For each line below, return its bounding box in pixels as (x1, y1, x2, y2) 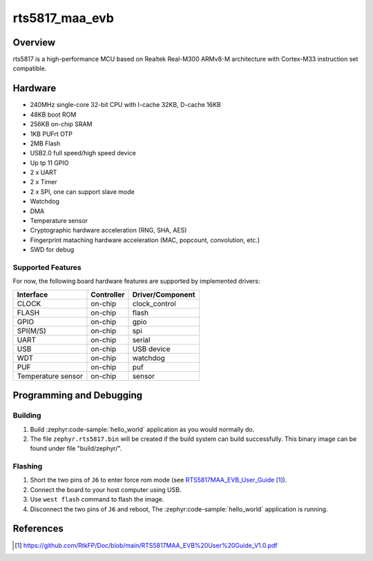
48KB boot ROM (30, 110, 77, 119)
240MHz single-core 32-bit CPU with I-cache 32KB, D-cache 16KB (30, 101, 221, 109)
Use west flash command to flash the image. (30, 495, 164, 504)
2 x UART (30, 168, 57, 177)
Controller (90, 290, 125, 299)
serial (132, 335, 151, 344)
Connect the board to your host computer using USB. (30, 485, 182, 493)
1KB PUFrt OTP (30, 130, 73, 138)
